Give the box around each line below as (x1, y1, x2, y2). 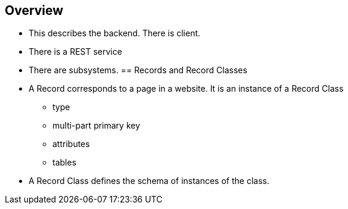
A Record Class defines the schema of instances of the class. (29, 176, 269, 186)
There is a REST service (29, 46, 122, 57)
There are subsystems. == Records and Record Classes (29, 65, 247, 76)
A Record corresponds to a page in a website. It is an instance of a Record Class (29, 83, 344, 94)
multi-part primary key (52, 120, 141, 131)
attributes (52, 139, 90, 149)
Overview (5, 3, 64, 18)
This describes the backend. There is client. (29, 28, 201, 39)
